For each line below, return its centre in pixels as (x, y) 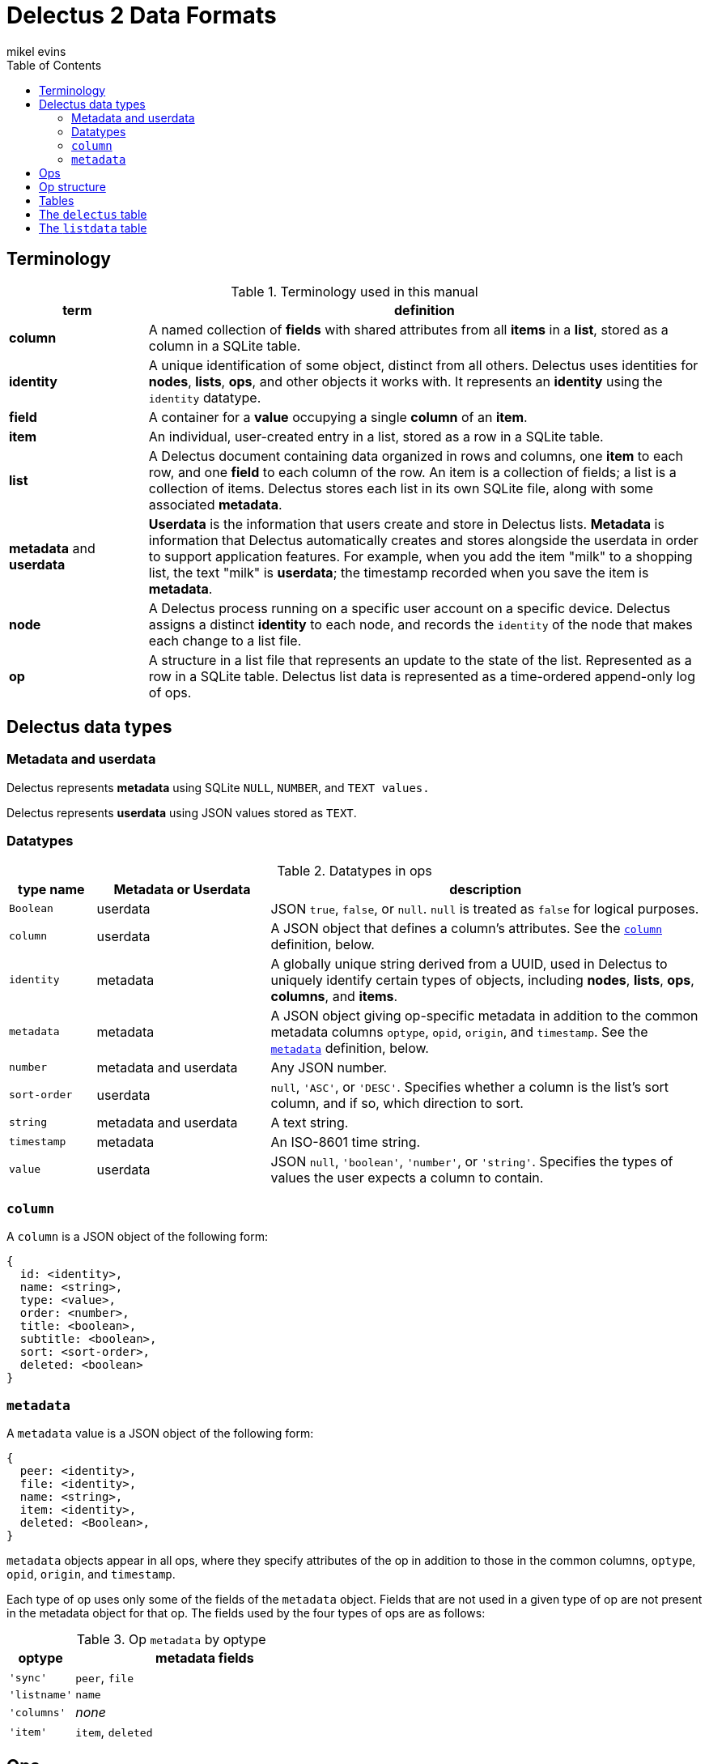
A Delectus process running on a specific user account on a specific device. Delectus (410, 608)
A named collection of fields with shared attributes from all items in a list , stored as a (408, 329)
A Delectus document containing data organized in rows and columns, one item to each (416, 456)
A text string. (310, 1122)
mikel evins (36, 51)
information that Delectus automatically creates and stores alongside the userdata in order (423, 540)
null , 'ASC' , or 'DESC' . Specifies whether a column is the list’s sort (470, 1087)
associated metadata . (215, 504)
